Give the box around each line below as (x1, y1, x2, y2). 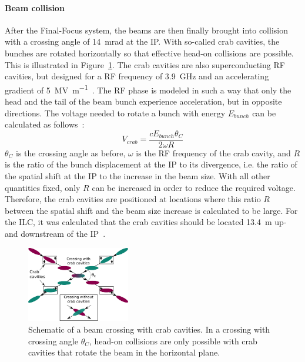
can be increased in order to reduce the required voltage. (92, 181, 296, 193)
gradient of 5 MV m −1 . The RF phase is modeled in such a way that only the (5, 82, 291, 96)
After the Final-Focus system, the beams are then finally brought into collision (5, 24, 288, 36)
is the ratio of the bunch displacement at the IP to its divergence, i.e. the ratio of (5, 158, 297, 170)
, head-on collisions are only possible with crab (89, 334, 257, 347)
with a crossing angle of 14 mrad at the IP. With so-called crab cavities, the (5, 35, 280, 48)
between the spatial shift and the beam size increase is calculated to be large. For (5, 204, 298, 216)
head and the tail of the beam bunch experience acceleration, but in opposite (5, 95, 282, 108)
